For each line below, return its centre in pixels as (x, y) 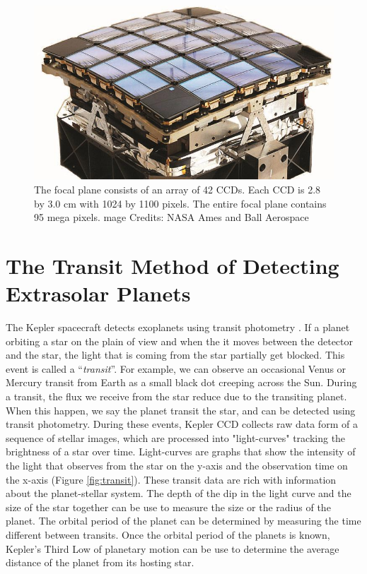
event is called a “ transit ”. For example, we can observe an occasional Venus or (176, 368)
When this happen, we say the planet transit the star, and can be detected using (181, 410)
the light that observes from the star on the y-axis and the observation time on (177, 465)
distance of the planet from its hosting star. (100, 562)
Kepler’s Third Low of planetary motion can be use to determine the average (173, 548)
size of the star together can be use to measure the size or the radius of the (168, 507)
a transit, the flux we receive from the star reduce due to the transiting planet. (176, 396)
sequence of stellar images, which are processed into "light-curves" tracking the (176, 437)
